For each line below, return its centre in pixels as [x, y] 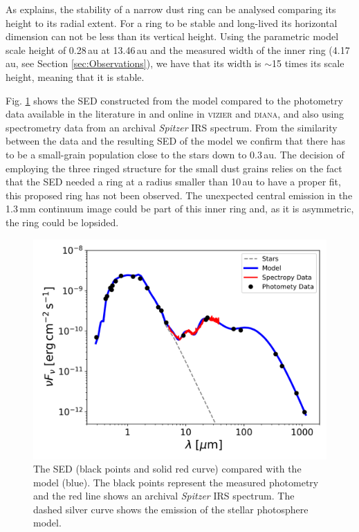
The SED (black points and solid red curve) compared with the [167, 469]
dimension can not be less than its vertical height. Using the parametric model [172, 36]
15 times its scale [308, 63]
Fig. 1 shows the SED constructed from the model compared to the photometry [174, 100]
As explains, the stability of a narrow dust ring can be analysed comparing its [171, 9]
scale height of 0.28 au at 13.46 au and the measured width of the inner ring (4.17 [178, 49]
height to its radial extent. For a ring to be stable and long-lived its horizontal [172, 22]
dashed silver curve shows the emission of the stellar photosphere [171, 509]
